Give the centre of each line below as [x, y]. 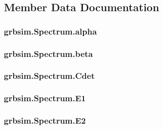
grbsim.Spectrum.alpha [51, 31]
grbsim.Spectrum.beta [49, 53]
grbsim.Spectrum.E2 [45, 120]
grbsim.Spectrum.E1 [45, 98]
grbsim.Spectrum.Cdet [49, 76]
